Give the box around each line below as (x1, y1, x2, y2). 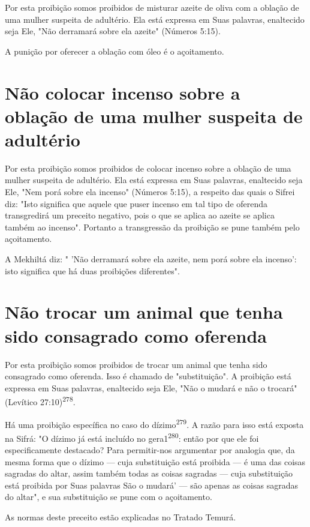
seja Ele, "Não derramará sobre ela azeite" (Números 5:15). (5, 25, 221, 37)
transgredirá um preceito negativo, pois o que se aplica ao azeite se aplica (5, 209, 275, 221)
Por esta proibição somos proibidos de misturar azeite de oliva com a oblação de (5, 1, 299, 13)
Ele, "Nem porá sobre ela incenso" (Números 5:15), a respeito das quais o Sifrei (5, 185, 295, 198)
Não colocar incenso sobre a (5, 80, 240, 104)
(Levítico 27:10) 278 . (5, 394, 76, 408)
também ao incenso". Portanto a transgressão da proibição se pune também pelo (5, 220, 300, 233)
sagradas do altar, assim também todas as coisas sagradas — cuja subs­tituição (5, 467, 293, 480)
